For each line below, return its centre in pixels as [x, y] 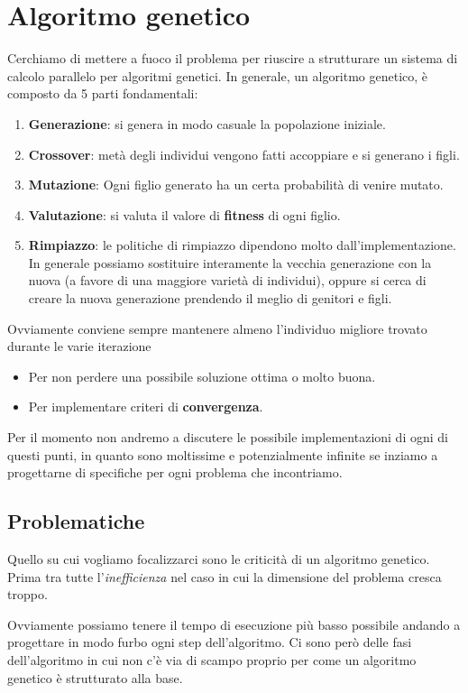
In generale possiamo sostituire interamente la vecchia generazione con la [230, 262]
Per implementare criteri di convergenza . [146, 407]
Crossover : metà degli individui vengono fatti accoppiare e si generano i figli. [244, 154]
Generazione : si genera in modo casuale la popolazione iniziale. [207, 123]
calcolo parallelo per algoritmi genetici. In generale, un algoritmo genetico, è [218, 75]
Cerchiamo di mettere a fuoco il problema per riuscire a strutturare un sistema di [233, 58]
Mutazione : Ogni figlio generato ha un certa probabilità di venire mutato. [236, 185]
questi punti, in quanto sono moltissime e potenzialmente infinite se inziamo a [223, 454]
